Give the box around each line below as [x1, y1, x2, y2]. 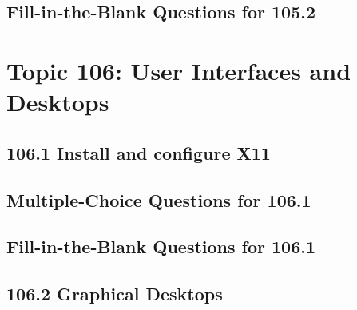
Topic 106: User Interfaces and [6, 54, 351, 86]
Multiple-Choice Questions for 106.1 [6, 187, 311, 212]
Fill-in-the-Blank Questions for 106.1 [6, 234, 316, 259]
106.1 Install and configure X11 [6, 140, 271, 165]
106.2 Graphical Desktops [6, 281, 223, 306]
